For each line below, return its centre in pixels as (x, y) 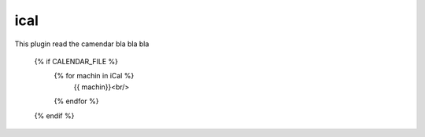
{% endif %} (54, 115)
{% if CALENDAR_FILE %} (76, 61)
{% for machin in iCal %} (94, 76)
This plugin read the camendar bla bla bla (82, 44)
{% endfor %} (76, 101)
